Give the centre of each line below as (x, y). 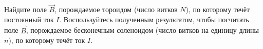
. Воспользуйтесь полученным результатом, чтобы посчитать (154, 19)
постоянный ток (29, 19)
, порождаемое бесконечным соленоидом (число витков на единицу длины (142, 30)
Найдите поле (25, 9)
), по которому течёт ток (47, 40)
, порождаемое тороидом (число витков (116, 9)
